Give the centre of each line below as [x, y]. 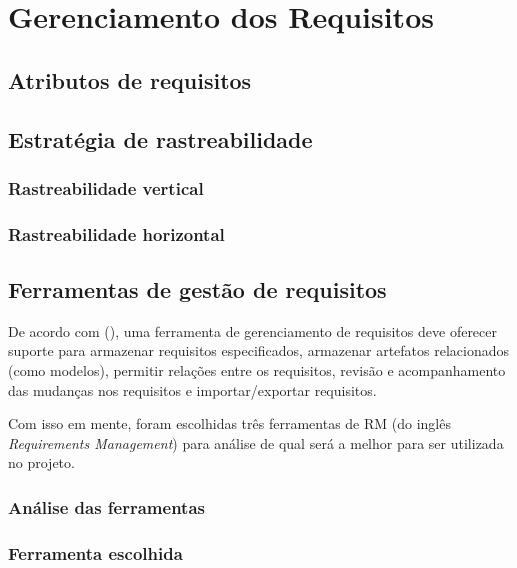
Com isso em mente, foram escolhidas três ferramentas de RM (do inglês [229, 423]
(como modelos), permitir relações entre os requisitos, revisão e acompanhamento [257, 370]
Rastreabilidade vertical [106, 187]
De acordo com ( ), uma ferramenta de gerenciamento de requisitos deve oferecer [252, 330]
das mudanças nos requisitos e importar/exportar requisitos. [192, 389]
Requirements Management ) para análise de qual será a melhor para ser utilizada [256, 442]
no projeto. [41, 462]
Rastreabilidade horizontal [116, 233]
